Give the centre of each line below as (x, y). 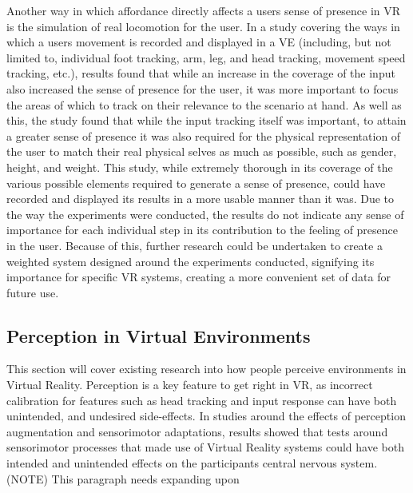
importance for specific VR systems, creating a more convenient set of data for (199, 277)
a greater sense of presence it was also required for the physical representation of (204, 135)
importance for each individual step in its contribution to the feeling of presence (203, 230)
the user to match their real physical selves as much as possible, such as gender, (202, 151)
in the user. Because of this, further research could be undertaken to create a (195, 245)
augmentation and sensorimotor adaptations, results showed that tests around (197, 431)
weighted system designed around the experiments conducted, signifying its (191, 261)
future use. (33, 292)
